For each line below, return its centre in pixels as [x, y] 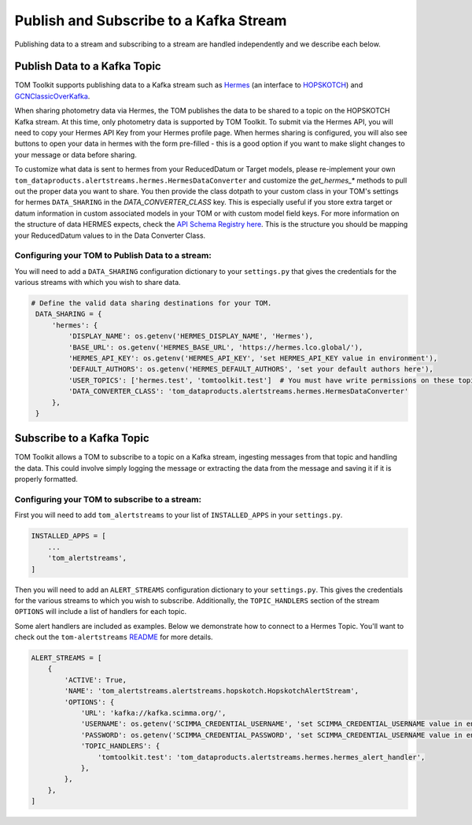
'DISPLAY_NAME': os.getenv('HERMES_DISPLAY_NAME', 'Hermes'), [191, 336]
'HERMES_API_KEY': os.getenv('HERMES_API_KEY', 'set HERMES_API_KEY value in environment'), [253, 358]
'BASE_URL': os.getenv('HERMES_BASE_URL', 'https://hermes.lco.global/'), [216, 347]
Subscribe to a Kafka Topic [82, 438]
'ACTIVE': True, [96, 680]
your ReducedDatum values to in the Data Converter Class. [110, 235]
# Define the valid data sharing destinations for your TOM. [151, 303]
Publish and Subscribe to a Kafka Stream [151, 20]
